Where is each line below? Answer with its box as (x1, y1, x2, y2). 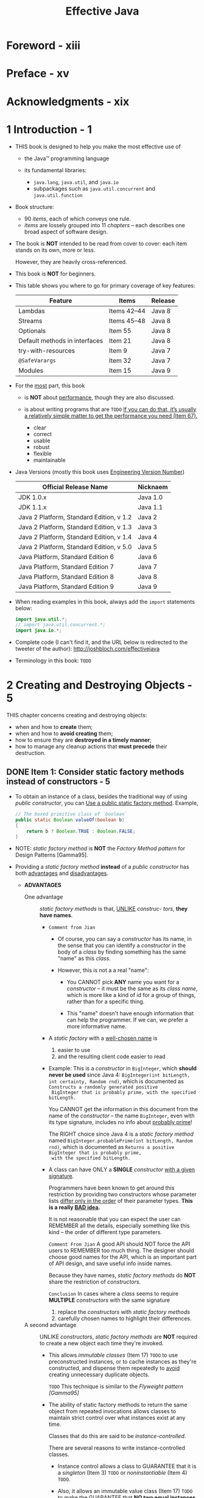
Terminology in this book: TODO (15, 657, 91, 664)
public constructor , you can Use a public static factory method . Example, (15, 799, 199, 806)
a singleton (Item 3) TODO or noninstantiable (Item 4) (57, 1469, 188, 1477)
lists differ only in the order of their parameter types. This (48, 1197, 193, 1205)
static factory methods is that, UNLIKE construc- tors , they (39, 905, 188, 913)
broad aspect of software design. (24, 228, 108, 235)
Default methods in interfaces (18, 336, 104, 345)
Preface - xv (6, 67, 69, 81)
